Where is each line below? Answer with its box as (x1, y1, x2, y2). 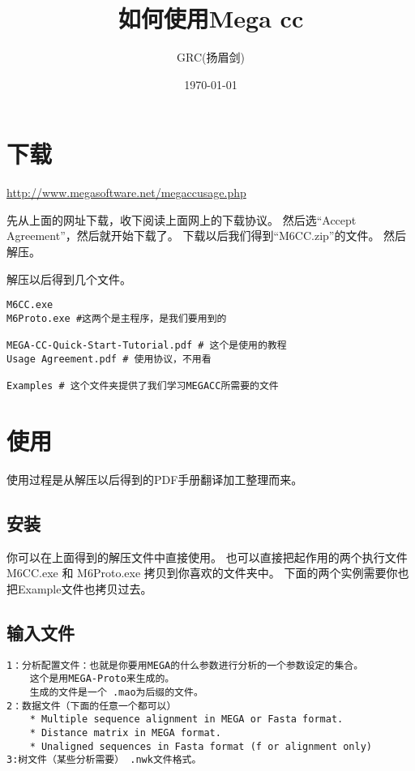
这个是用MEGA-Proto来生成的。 (29, 673, 175, 685)
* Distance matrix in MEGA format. (29, 727, 221, 739)
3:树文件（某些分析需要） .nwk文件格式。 (6, 754, 202, 766)
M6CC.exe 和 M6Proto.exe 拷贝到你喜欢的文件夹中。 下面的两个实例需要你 (6, 564, 398, 581)
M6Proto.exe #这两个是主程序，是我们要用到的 (6, 312, 227, 324)
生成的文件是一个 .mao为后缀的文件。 (29, 687, 203, 699)
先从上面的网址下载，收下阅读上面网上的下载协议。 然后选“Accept (6, 211, 357, 228)
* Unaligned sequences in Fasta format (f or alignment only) (29, 740, 373, 752)
